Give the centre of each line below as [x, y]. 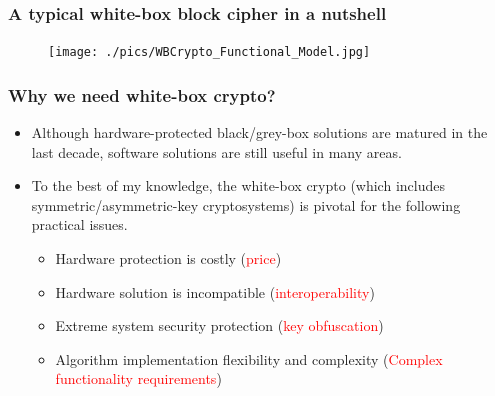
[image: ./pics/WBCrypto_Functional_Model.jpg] [209, 52]
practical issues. [79, 224]
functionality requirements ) [138, 378]
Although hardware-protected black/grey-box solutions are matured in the [259, 132]
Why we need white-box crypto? [142, 94]
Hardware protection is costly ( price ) [168, 258]
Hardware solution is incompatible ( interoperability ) [215, 291]
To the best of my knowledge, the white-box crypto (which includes [238, 185]
